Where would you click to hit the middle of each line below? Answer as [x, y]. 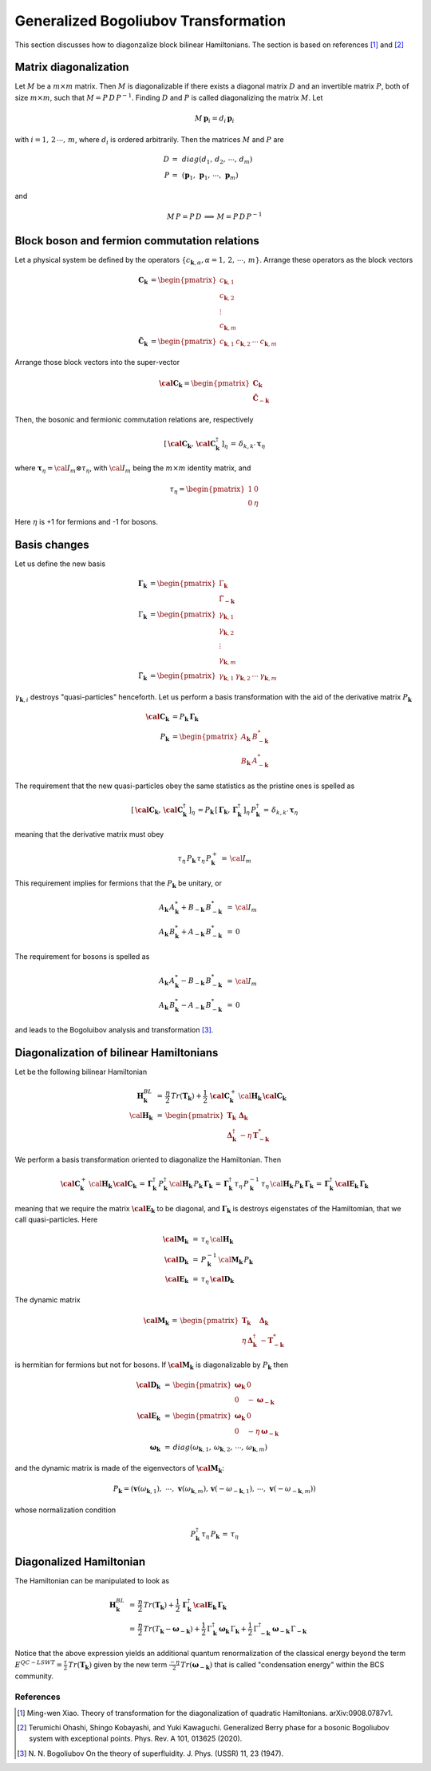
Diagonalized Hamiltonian [80, 1562]
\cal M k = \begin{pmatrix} [191, 1321]
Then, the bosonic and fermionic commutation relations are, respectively [134, 419]
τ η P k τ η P [194, 860]
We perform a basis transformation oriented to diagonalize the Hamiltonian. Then [148, 1160]
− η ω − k [263, 1432]
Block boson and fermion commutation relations [137, 241]
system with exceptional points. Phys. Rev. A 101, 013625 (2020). [136, 1739]
